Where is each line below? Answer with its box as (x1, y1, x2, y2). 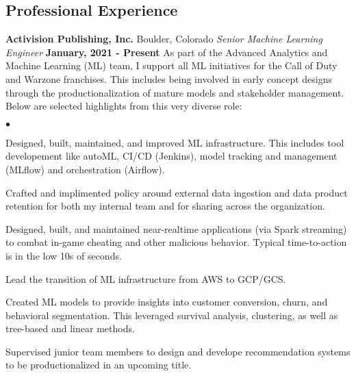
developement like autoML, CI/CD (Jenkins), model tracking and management (5, 149, 338, 163)
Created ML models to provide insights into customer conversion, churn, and (5, 294, 328, 309)
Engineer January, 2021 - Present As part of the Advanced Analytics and (5, 45, 328, 59)
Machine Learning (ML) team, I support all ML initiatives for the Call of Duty (5, 58, 338, 73)
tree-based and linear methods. (5, 321, 135, 336)
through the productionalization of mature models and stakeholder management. (5, 85, 344, 99)
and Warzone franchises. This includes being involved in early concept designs (5, 71, 332, 86)
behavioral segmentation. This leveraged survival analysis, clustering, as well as (5, 308, 338, 322)
